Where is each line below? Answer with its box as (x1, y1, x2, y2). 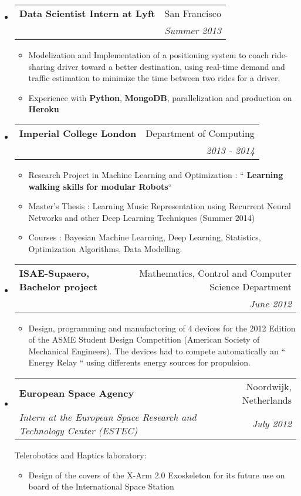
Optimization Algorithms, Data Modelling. (28, 242, 182, 254)
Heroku (28, 103, 59, 115)
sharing (28, 60, 55, 72)
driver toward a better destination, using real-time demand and (57, 60, 285, 72)
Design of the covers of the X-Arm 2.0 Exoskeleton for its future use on (28, 468, 285, 481)
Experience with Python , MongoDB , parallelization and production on (28, 91, 292, 103)
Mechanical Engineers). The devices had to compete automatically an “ (28, 344, 286, 357)
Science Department (209, 279, 292, 293)
